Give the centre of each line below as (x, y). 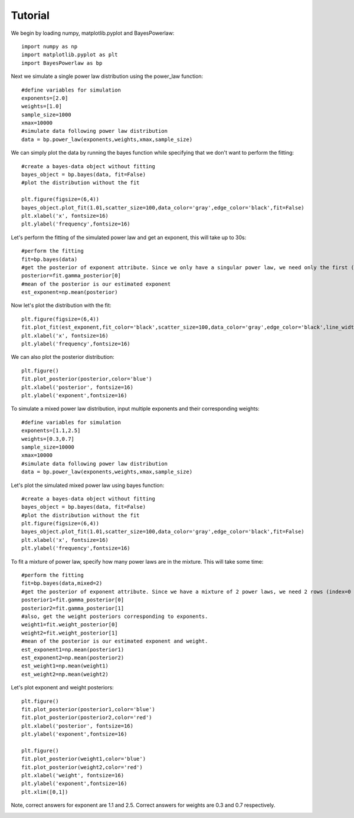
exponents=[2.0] (45, 98)
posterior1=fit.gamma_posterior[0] (73, 600)
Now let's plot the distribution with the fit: (61, 305)
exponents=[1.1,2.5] (51, 431)
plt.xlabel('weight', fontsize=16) (73, 776)
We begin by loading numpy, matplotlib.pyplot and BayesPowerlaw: (93, 33)
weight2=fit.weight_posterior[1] (70, 633)
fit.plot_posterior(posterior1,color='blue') (88, 709)
